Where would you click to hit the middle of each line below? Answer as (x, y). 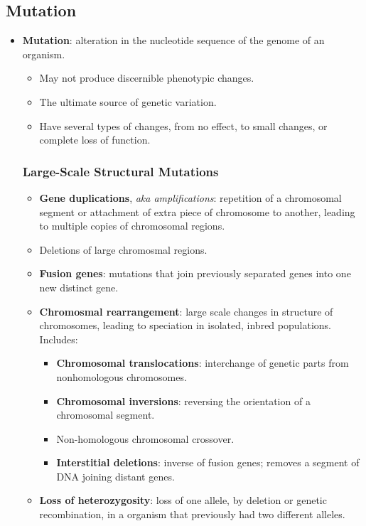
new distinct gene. (79, 287)
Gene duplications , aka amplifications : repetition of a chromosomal (190, 197)
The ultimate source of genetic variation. (128, 101)
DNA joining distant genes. (115, 476)
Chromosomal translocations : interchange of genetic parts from (203, 363)
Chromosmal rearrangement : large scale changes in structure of (186, 311)
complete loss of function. (95, 140)
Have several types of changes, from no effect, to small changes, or (183, 125)
